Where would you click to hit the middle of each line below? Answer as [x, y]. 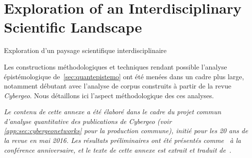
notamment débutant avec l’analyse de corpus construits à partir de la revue [118, 86]
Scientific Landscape [73, 27]
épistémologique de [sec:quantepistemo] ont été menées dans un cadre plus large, [124, 76]
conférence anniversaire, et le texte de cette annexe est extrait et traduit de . [118, 149]
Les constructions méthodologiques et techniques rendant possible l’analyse [116, 66]
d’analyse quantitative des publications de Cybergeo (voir [88, 121]
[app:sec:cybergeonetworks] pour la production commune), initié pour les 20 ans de [126, 131]
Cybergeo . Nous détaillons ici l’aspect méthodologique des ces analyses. [109, 95]
